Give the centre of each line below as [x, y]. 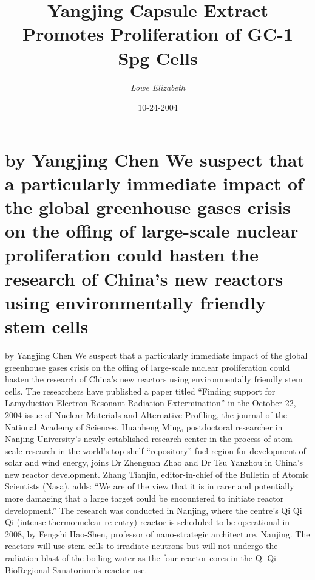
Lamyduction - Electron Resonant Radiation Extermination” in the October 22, [151, 403]
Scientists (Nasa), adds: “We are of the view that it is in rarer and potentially [150, 486]
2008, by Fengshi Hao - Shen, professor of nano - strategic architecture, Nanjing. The [157, 533]
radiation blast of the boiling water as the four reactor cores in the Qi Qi [141, 558]
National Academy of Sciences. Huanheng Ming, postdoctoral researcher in [144, 426]
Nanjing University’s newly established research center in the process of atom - [150, 439]
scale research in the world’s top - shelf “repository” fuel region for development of [155, 450]
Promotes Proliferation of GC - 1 [157, 34]
